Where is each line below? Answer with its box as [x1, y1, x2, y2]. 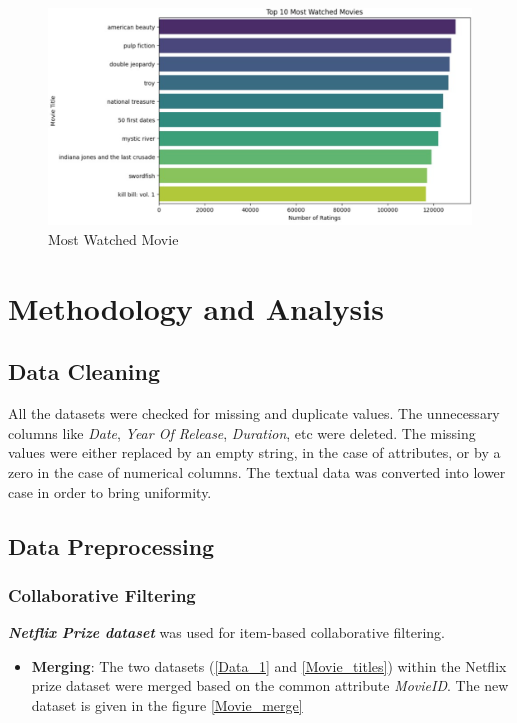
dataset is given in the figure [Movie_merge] [31, 694, 303, 715]
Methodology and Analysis [8, 287, 384, 328]
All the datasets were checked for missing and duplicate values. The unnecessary [8, 403, 500, 424]
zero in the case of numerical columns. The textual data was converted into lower [8, 461, 506, 482]
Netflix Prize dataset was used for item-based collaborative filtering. [8, 622, 445, 643]
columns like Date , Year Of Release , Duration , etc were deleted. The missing [8, 422, 476, 443]
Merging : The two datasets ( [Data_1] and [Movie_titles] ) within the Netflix [31, 655, 507, 676]
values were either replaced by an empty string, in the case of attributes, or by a [8, 442, 501, 463]
